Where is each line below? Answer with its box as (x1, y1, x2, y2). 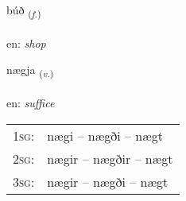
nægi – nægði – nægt (47, 126, 163, 145)
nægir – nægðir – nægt (47, 149, 173, 168)
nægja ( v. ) (6, 61, 54, 80)
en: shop (6, 34, 46, 51)
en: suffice (6, 95, 55, 111)
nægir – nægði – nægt (47, 172, 169, 191)
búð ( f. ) (6, 2, 41, 20)
